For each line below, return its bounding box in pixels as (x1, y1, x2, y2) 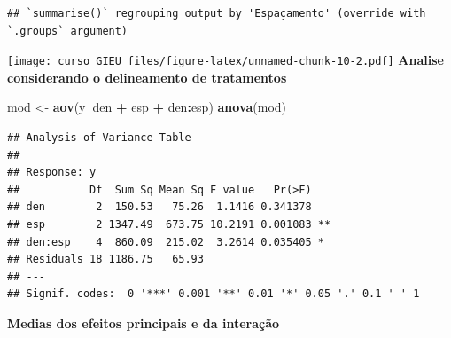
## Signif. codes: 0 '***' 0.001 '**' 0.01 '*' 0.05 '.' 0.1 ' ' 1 (7, 287, 420, 301)
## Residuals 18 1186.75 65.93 (7, 253, 204, 266)
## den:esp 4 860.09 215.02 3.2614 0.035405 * (7, 235, 324, 248)
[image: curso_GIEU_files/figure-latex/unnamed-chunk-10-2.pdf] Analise (7, 51, 444, 69)
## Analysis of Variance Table (7, 131, 191, 145)
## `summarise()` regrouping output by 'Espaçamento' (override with (7, 7, 426, 20)
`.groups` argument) (7, 24, 128, 37)
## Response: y (7, 166, 97, 179)
